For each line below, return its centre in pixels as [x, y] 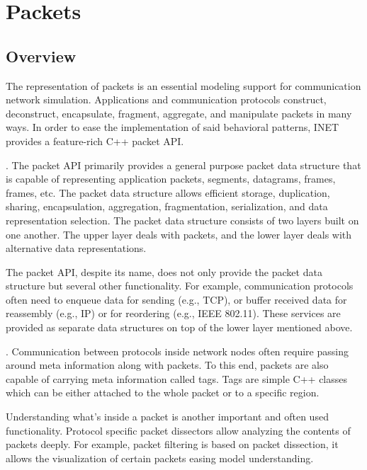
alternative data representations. [76, 248]
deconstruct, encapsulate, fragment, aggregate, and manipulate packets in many [179, 113]
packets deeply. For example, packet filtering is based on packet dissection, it [172, 444]
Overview [41, 56]
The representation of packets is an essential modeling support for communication [183, 85]
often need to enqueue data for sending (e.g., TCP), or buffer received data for [176, 299]
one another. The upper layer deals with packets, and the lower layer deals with [179, 234]
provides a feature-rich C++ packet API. [95, 141]
